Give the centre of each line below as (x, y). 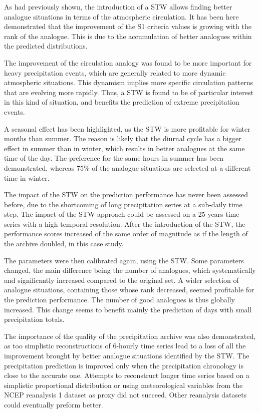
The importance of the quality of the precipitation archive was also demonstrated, (130, 336)
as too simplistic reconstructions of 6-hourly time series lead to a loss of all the (125, 346)
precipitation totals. (34, 319)
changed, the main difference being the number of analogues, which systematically (130, 270)
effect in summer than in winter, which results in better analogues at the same (124, 148)
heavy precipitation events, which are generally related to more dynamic (115, 72)
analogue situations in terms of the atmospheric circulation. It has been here (121, 16)
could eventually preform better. (54, 404)
